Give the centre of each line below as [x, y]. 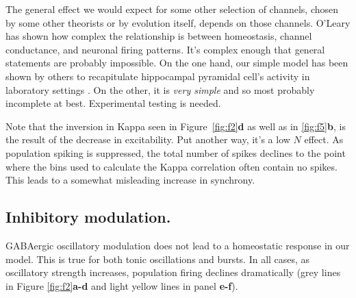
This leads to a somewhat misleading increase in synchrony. [130, 180]
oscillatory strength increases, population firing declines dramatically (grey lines [173, 272]
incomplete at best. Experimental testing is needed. [113, 103]
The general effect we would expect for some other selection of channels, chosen [172, 9]
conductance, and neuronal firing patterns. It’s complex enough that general [165, 49]
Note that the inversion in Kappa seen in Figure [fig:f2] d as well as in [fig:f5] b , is [176, 126]
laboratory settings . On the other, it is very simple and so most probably [160, 89]
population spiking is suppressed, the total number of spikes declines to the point [176, 152]
